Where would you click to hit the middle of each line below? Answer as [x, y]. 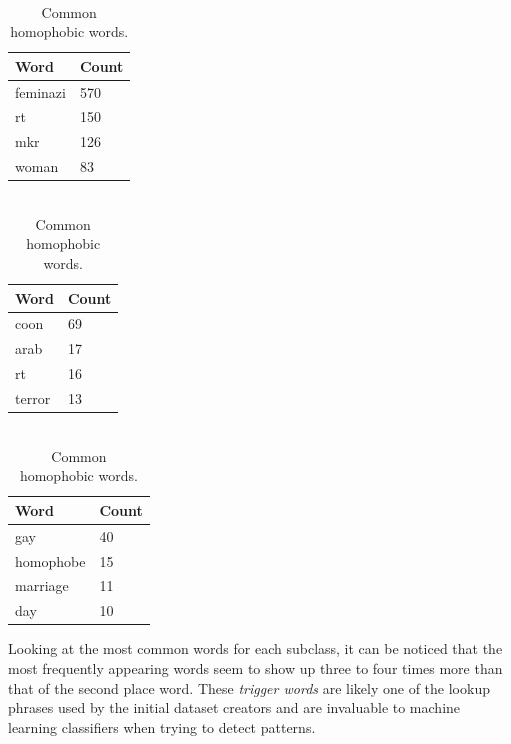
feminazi [40, 91]
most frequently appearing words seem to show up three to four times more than [255, 667]
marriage [42, 585]
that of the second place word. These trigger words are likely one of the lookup [249, 687]
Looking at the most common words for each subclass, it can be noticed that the [255, 648]
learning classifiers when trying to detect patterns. [162, 726]
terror [33, 398]
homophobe [50, 560]
